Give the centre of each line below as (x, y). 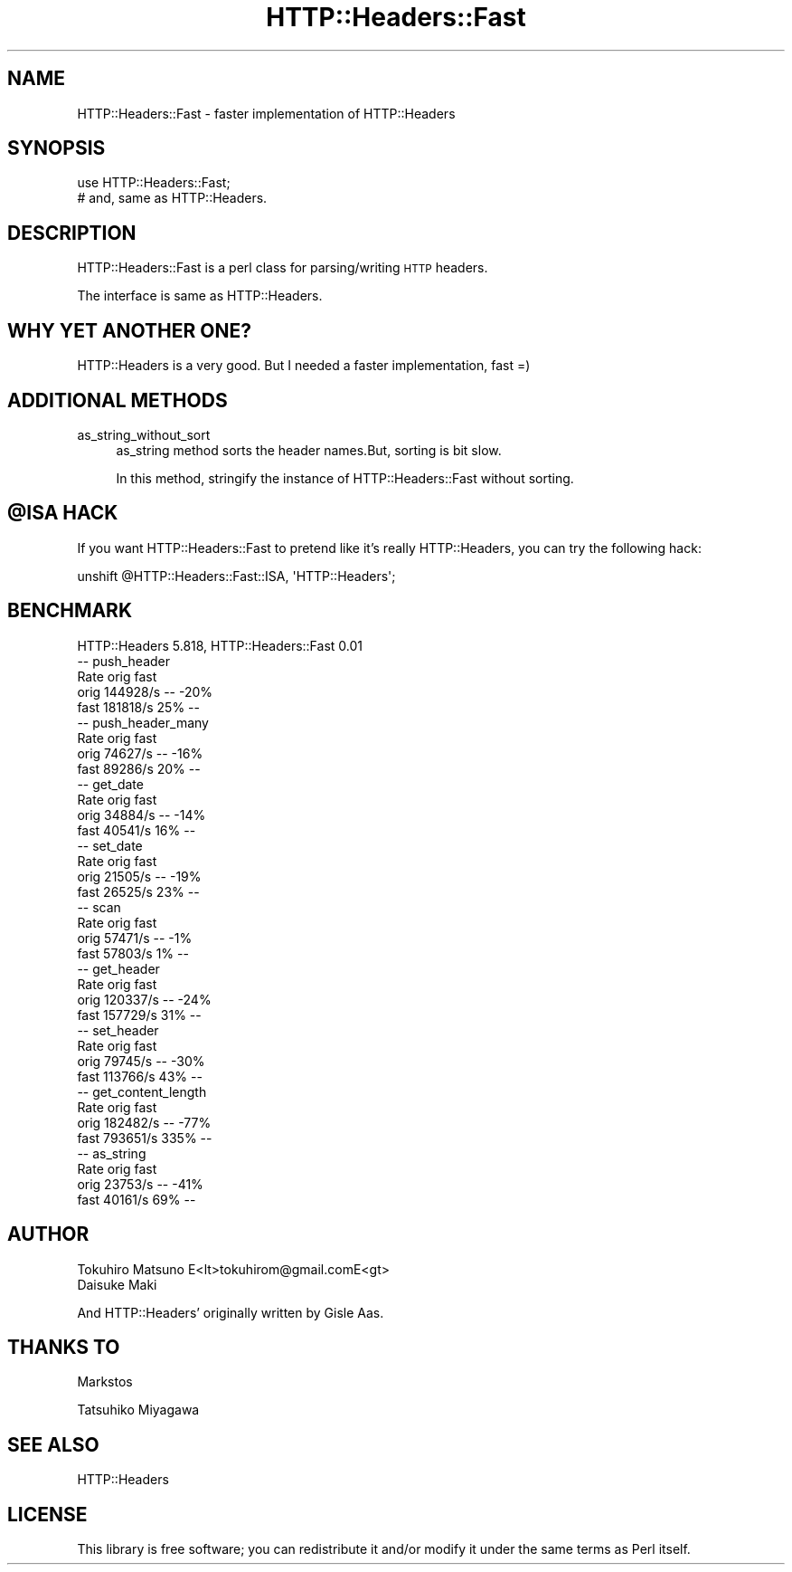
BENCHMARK (70, 611)
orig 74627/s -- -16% (140, 753)
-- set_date (110, 845)
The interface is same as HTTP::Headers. (200, 296)
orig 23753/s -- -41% (140, 1184)
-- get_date (110, 784)
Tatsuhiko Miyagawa (138, 1410)
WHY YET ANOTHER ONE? (130, 330)
